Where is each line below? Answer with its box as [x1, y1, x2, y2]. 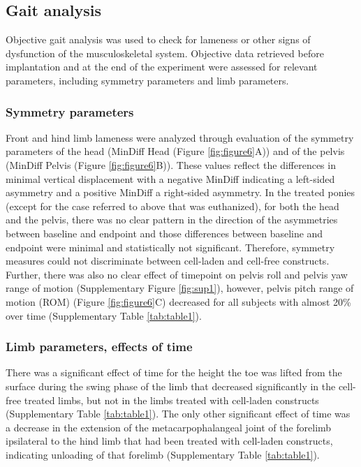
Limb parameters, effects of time [6, 338, 193, 355]
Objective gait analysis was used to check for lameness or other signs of [6, 32, 311, 47]
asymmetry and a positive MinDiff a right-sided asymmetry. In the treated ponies [6, 185, 355, 200]
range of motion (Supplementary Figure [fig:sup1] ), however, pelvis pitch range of [6, 281, 354, 295]
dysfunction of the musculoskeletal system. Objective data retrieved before [6, 45, 324, 60]
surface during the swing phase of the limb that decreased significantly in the [6, 378, 336, 393]
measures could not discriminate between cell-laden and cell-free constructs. [6, 253, 330, 268]
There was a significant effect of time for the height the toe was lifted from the [6, 365, 342, 380]
